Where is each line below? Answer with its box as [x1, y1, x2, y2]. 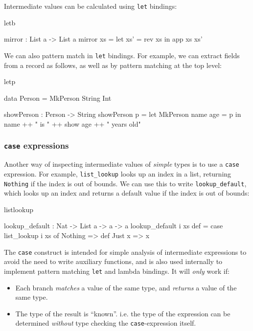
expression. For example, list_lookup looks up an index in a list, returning [4, 168, 231, 178]
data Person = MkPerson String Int [4, 92, 112, 103]
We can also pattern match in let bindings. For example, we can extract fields [4, 50, 240, 60]
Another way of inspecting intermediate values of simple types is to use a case [4, 159, 239, 169]
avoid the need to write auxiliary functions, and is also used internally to [4, 256, 223, 266]
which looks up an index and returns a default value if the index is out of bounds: [4, 188, 250, 198]
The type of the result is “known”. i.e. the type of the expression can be [15, 308, 230, 318]
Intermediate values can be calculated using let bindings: [4, 1, 177, 11]
